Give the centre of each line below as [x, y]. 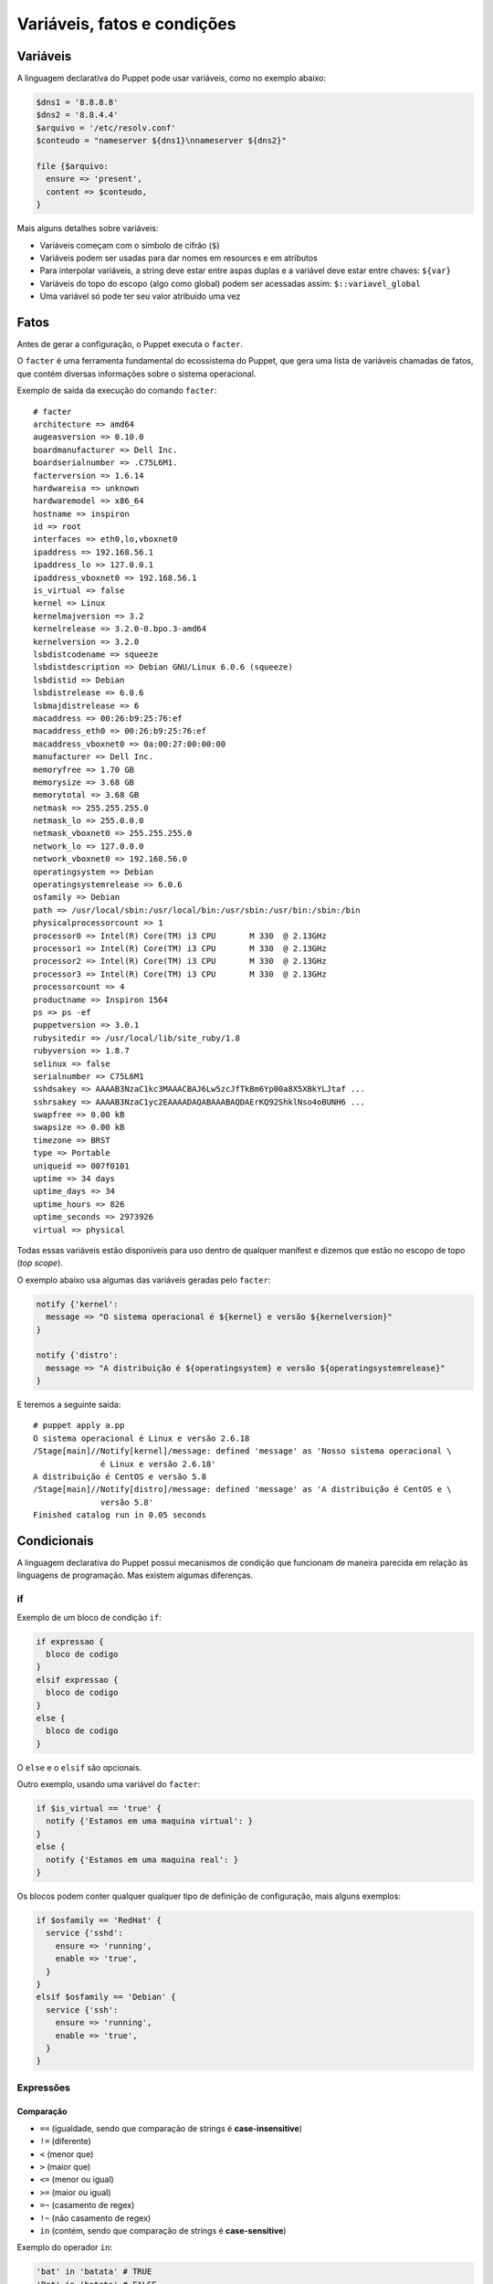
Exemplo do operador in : [65, 2247]
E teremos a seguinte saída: [69, 1405]
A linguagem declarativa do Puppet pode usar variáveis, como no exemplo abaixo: [172, 79]
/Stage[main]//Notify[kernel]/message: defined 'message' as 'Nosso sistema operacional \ [242, 1451]
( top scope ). [40, 1263]
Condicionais [56, 1541]
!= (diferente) [65, 2141]
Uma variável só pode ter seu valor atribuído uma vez [140, 296]
